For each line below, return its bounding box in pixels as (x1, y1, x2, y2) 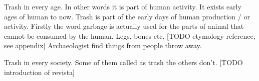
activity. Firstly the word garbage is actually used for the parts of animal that (4, 21, 244, 31)
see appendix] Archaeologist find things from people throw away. (4, 40, 202, 51)
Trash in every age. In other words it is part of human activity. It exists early (4, 1, 241, 11)
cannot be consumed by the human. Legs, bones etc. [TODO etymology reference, (4, 30, 255, 41)
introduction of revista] (4, 67, 75, 77)
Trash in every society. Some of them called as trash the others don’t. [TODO (4, 57, 243, 67)
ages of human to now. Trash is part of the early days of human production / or (4, 11, 250, 21)
